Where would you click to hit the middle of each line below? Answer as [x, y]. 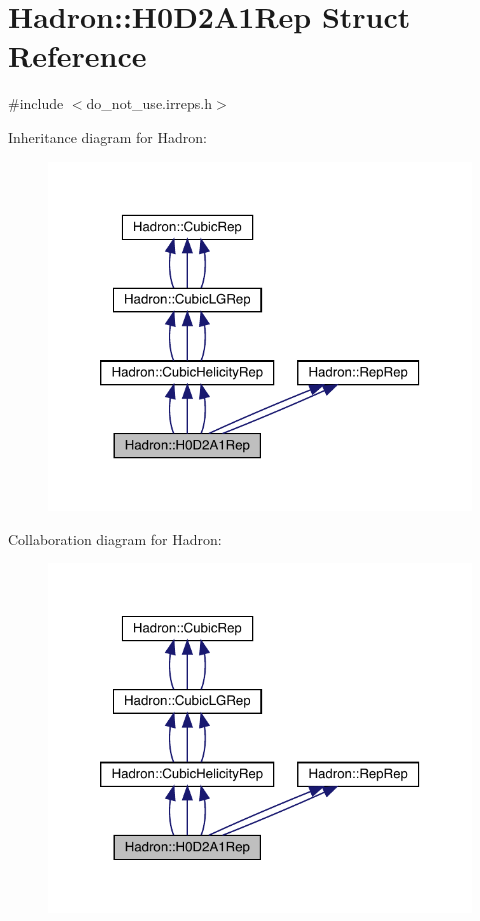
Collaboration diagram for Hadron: [115, 538]
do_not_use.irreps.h [149, 103]
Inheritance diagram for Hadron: [107, 136]
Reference [77, 55]
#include [36, 103]
